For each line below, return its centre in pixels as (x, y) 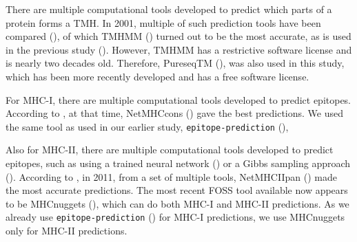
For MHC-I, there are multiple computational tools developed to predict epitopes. (178, 99)
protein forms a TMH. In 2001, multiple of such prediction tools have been (163, 22)
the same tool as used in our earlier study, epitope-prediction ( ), (147, 126)
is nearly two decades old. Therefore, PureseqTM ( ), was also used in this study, (175, 63)
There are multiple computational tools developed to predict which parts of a (169, 9)
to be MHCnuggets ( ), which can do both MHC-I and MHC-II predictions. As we (177, 203)
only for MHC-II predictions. (67, 231)
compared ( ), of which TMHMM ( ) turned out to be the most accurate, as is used (178, 36)
